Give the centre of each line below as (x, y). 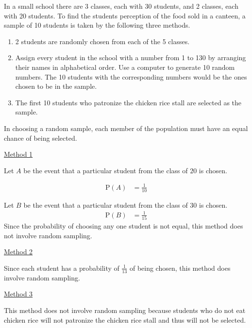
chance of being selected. (41, 138)
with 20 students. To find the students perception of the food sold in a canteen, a (125, 15)
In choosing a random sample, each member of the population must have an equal (126, 128)
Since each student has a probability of (62, 268)
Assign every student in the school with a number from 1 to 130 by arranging (131, 57)
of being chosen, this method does (180, 268)
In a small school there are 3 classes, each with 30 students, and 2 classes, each (121, 6)
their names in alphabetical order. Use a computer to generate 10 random (125, 67)
